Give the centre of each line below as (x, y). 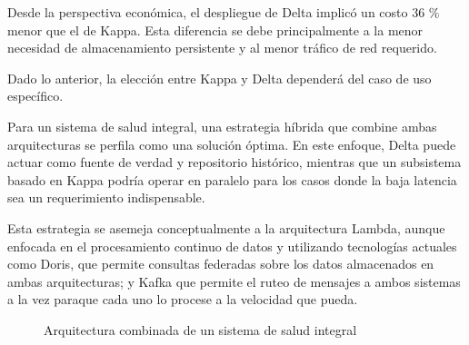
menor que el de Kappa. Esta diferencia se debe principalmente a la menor (215, 30)
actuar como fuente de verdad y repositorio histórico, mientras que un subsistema (234, 162)
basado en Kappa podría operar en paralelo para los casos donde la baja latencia (232, 179)
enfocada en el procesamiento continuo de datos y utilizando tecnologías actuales (232, 246)
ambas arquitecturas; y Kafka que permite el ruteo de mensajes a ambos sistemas (234, 281)
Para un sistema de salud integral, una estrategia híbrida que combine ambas (222, 126)
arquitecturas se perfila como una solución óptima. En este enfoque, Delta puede (232, 144)
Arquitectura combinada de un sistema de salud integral (200, 329)
